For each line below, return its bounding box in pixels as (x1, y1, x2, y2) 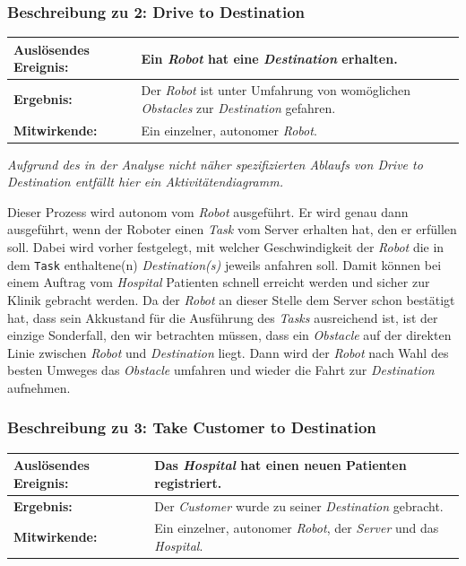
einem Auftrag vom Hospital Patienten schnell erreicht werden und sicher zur (7, 273, 430, 292)
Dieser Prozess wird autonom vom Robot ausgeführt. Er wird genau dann (7, 202, 409, 221)
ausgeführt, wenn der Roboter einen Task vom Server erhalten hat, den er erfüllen (7, 220, 457, 239)
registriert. (154, 473, 222, 492)
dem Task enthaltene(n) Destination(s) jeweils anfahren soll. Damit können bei (7, 255, 442, 274)
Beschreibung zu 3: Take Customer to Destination (7, 416, 376, 439)
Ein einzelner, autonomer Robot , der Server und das (154, 518, 439, 537)
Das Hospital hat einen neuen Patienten (154, 456, 407, 475)
